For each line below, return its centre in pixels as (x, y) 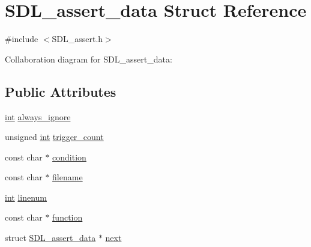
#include (22, 39)
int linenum (26, 197)
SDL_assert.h (77, 39)
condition (69, 157)
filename (68, 177)
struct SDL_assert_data (50, 238)
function (68, 217)
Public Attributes (61, 91)
